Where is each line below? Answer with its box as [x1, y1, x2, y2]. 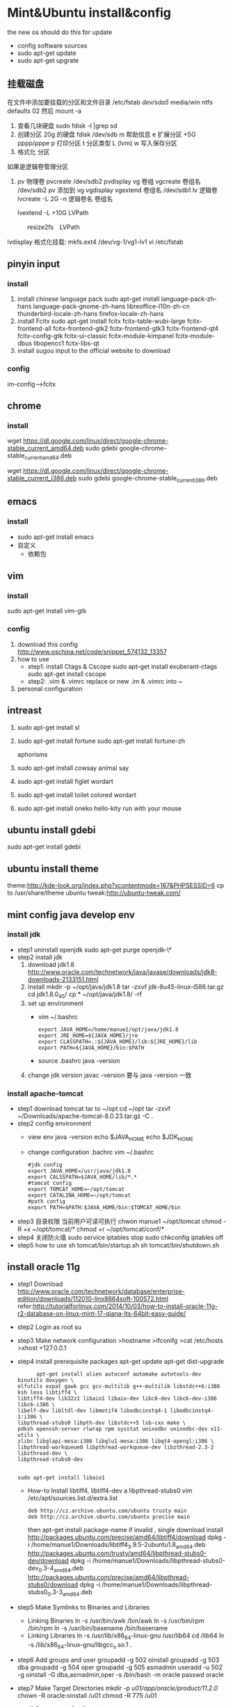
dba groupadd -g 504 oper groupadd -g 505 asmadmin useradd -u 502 [17, 1662, 223, 1671]
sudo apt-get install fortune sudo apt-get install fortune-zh [17, 737, 186, 745]
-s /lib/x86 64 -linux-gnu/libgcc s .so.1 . [27, 1640, 132, 1651]
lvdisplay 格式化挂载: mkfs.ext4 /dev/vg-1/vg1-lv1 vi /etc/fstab [7, 237, 184, 246]
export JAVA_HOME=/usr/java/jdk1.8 [27, 1167, 131, 1174]
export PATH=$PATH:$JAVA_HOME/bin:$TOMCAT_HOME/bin [27, 1204, 181, 1211]
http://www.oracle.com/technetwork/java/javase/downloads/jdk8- [27, 968, 218, 976]
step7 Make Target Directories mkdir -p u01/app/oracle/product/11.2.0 [17, 1683, 218, 1692]
